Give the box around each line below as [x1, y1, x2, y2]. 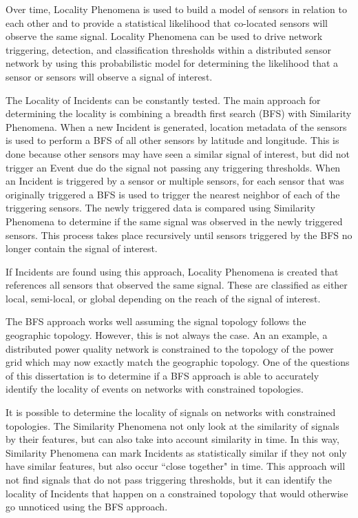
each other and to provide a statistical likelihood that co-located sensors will [6, 15, 328, 30]
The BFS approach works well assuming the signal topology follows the [6, 314, 306, 329]
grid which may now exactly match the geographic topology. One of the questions [6, 355, 350, 369]
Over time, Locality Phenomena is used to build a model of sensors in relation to [6, 2, 347, 16]
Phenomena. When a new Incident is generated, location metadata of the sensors [6, 119, 347, 134]
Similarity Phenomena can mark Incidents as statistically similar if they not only [6, 445, 347, 459]
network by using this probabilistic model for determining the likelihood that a [6, 56, 339, 70]
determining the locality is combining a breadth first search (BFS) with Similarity [6, 106, 352, 121]
